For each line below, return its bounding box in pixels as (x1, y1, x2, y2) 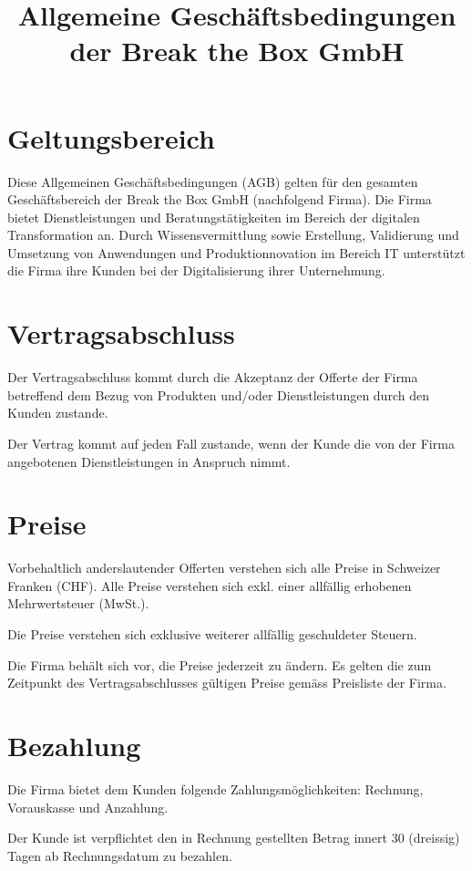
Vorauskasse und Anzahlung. (7, 797, 169, 816)
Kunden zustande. (7, 403, 108, 422)
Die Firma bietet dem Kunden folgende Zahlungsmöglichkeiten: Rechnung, (7, 779, 424, 798)
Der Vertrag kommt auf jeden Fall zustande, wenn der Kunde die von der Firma (7, 433, 455, 452)
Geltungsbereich (7, 119, 215, 156)
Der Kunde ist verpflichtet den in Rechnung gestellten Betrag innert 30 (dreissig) (7, 828, 460, 847)
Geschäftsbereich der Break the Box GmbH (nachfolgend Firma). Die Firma (7, 190, 432, 209)
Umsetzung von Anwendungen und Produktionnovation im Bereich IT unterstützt (7, 243, 466, 262)
